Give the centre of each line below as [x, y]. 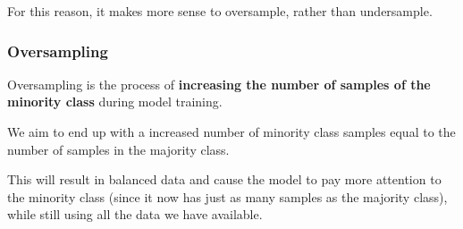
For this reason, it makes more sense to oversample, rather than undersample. [220, 11]
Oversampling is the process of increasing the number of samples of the [219, 84]
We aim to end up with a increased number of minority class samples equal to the [231, 131]
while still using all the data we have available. [135, 214]
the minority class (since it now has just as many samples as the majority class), [227, 196]
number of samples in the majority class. [118, 149]
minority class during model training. [115, 102]
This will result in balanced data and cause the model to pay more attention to [224, 179]
